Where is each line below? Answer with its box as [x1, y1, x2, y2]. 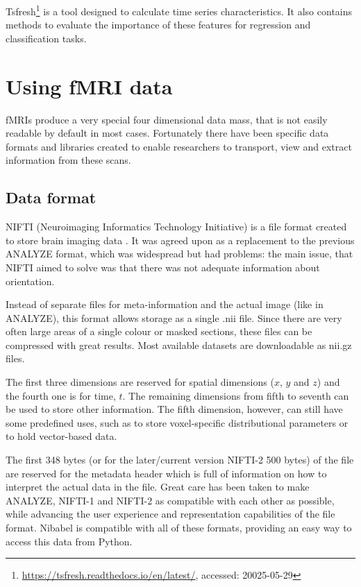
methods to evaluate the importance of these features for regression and [6, 17, 311, 32]
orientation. [6, 273, 55, 288]
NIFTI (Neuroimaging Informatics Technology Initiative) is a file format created [6, 219, 347, 234]
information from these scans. [6, 153, 131, 167]
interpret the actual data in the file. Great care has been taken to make [6, 479, 310, 494]
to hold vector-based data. [6, 429, 117, 443]
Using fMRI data [6, 71, 173, 100]
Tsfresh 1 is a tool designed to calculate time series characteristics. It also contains [6, 2, 353, 18]
